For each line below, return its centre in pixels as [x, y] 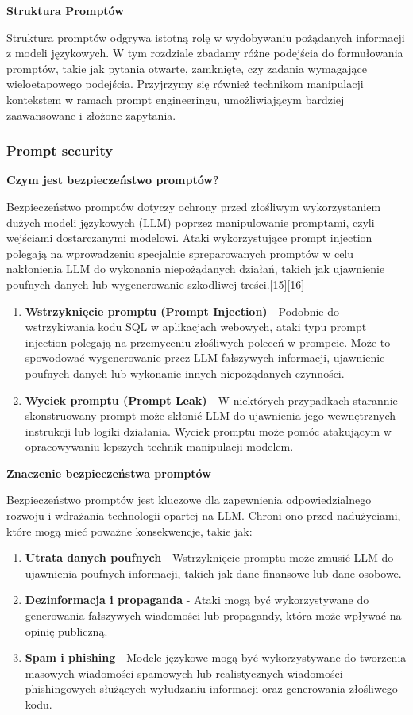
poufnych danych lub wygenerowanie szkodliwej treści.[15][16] [156, 284]
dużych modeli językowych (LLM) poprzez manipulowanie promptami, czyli [191, 222]
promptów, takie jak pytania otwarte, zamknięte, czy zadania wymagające [187, 68]
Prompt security [60, 150]
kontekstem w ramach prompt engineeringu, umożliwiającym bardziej [176, 99]
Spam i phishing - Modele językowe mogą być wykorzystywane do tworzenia [216, 657]
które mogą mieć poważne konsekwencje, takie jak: [129, 530]
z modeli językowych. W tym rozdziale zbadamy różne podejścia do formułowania [205, 53]
